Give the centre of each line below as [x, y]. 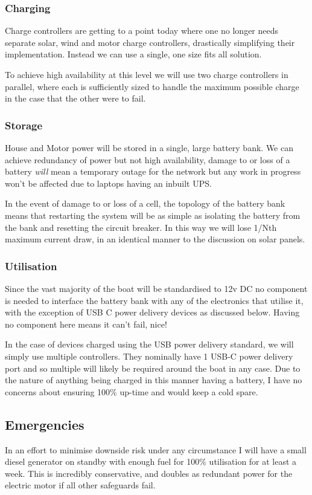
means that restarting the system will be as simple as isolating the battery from [153, 215]
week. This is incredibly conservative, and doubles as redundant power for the [149, 473]
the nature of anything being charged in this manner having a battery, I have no [154, 380]
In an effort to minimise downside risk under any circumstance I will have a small [156, 449]
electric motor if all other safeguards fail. [80, 485]
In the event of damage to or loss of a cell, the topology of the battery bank [145, 203]
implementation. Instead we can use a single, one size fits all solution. [133, 54]
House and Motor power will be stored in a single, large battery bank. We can [149, 147]
